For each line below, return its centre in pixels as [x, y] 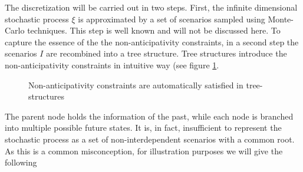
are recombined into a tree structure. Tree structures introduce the [167, 53]
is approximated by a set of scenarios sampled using [172, 19]
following [21, 162]
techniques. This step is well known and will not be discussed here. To [154, 30]
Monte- [281, 19]
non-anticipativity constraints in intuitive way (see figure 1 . [112, 64]
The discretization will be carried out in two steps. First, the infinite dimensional [151, 7]
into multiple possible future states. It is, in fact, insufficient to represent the [143, 128]
